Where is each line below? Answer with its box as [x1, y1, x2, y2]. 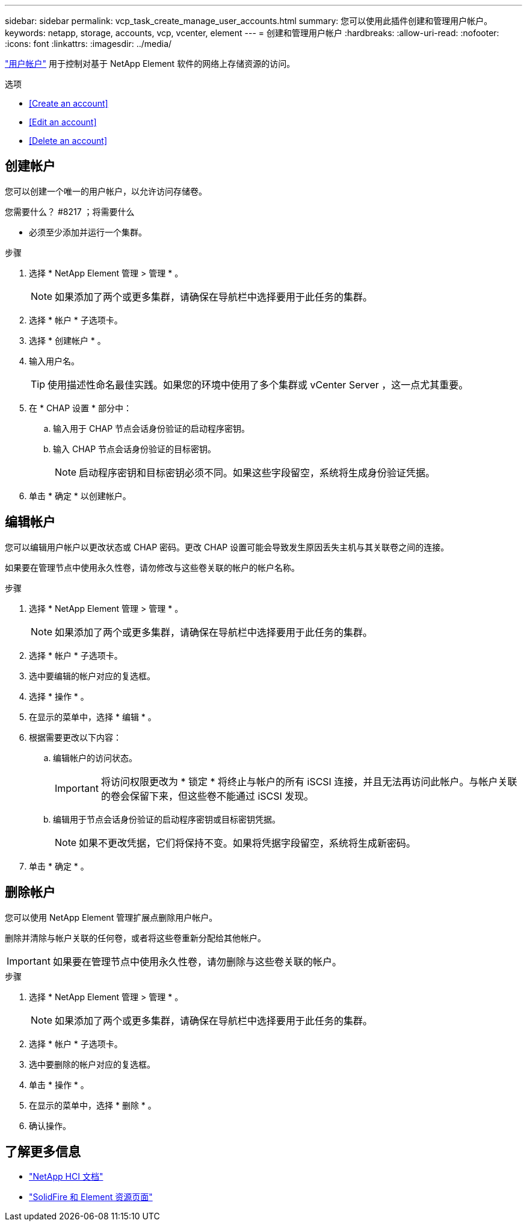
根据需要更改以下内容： [29, 732, 122, 742]
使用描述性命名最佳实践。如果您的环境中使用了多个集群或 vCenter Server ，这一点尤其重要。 [48, 378, 469, 391]
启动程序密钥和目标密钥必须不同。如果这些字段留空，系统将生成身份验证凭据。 [79, 466, 436, 479]
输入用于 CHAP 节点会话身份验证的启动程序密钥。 [53, 423, 250, 434]
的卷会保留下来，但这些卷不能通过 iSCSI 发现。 [100, 789, 314, 802]
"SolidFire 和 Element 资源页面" [29, 1192, 153, 1203]
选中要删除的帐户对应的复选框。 [29, 1059, 155, 1069]
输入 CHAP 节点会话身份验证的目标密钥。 [53, 443, 217, 454]
